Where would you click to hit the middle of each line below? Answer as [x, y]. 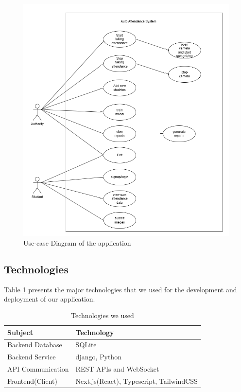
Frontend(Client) [32, 381]
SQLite [86, 345]
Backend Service [32, 357]
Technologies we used [103, 315]
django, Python [98, 357]
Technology [95, 332]
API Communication [38, 369]
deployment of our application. [50, 299]
